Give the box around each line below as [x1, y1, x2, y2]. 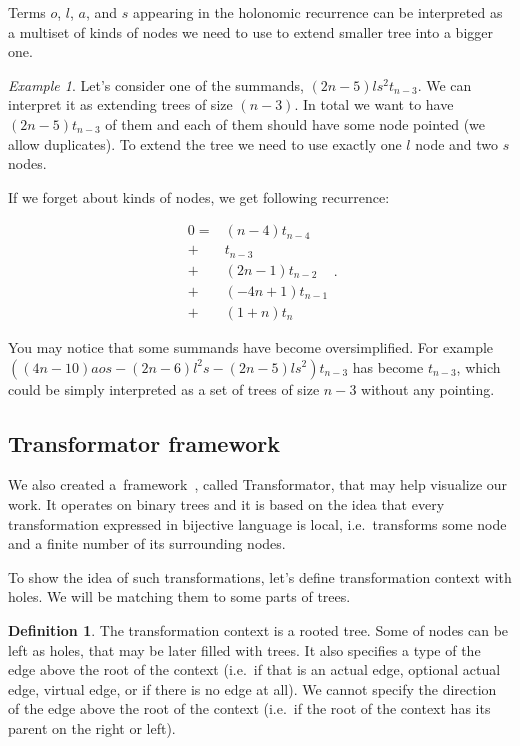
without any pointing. [361, 378, 495, 399]
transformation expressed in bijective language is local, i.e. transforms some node [8, 513, 507, 534]
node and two [415, 133, 499, 154]
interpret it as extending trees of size [8, 94, 233, 115]
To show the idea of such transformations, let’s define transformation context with [8, 566, 512, 587]
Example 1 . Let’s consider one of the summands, [8, 74, 304, 95]
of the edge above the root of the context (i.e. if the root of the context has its [8, 698, 491, 719]
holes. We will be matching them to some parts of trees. [8, 586, 351, 607]
